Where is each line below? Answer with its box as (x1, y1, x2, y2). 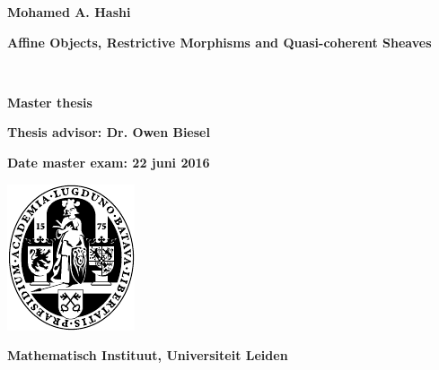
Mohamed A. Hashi (7, 3, 131, 21)
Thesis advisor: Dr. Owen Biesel (7, 123, 210, 142)
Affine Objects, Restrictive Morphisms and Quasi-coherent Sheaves (7, 32, 432, 51)
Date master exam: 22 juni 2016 (7, 152, 210, 171)
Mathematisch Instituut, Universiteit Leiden (7, 346, 288, 365)
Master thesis (7, 92, 92, 111)
